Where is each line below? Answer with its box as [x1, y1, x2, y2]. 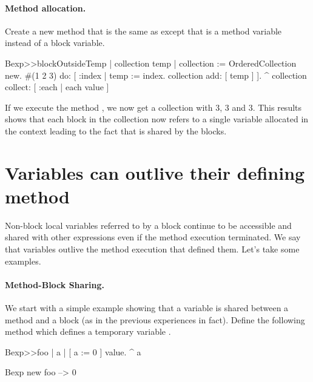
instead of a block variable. [5, 36, 105, 49]
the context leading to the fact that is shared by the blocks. [5, 124, 227, 137]
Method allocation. [5, 1, 86, 14]
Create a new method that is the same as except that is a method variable [5, 24, 282, 37]
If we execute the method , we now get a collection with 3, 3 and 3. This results [5, 100, 302, 113]
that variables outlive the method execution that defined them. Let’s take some [5, 243, 300, 255]
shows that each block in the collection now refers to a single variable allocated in [5, 113, 309, 125]
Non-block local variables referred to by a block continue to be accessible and [5, 219, 292, 231]
